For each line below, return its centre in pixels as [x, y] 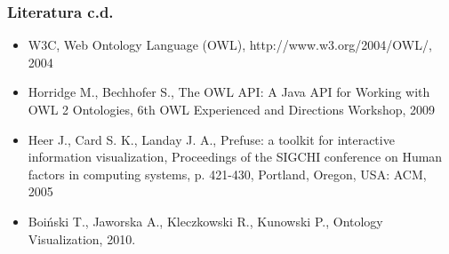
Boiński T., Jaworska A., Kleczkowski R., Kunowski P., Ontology [205, 221]
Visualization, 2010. [82, 238]
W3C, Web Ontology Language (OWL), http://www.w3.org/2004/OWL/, [230, 45]
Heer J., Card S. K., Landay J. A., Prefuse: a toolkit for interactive [211, 139]
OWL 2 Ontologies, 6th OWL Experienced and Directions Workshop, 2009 [232, 109]
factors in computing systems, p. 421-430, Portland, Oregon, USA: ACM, [227, 174]
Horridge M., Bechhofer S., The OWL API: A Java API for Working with [229, 92]
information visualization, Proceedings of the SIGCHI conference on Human [235, 157]
